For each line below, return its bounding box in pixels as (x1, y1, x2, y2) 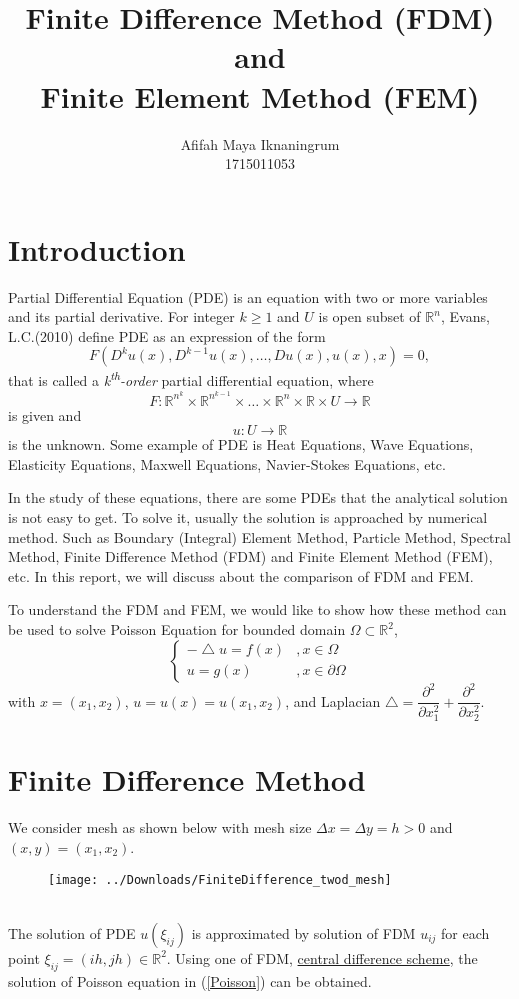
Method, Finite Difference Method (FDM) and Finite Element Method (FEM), (8, 546, 493, 567)
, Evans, (440, 306, 490, 327)
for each (441, 922, 490, 943)
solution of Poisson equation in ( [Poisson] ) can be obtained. (8, 970, 372, 991)
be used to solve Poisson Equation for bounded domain (8, 619, 346, 640)
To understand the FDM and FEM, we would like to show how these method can (8, 599, 507, 620)
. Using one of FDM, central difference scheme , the (166, 947, 478, 968)
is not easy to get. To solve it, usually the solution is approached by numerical (8, 507, 488, 528)
